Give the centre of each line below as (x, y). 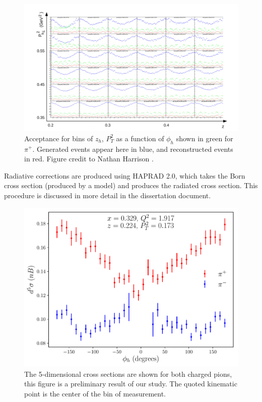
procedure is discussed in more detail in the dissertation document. (108, 195)
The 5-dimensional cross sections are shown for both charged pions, (128, 374)
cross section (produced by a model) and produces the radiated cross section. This (131, 185)
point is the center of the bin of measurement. (95, 393)
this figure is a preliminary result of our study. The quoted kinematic (131, 384)
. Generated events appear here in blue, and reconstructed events (133, 149)
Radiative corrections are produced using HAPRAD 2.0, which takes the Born (125, 175)
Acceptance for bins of (59, 138)
